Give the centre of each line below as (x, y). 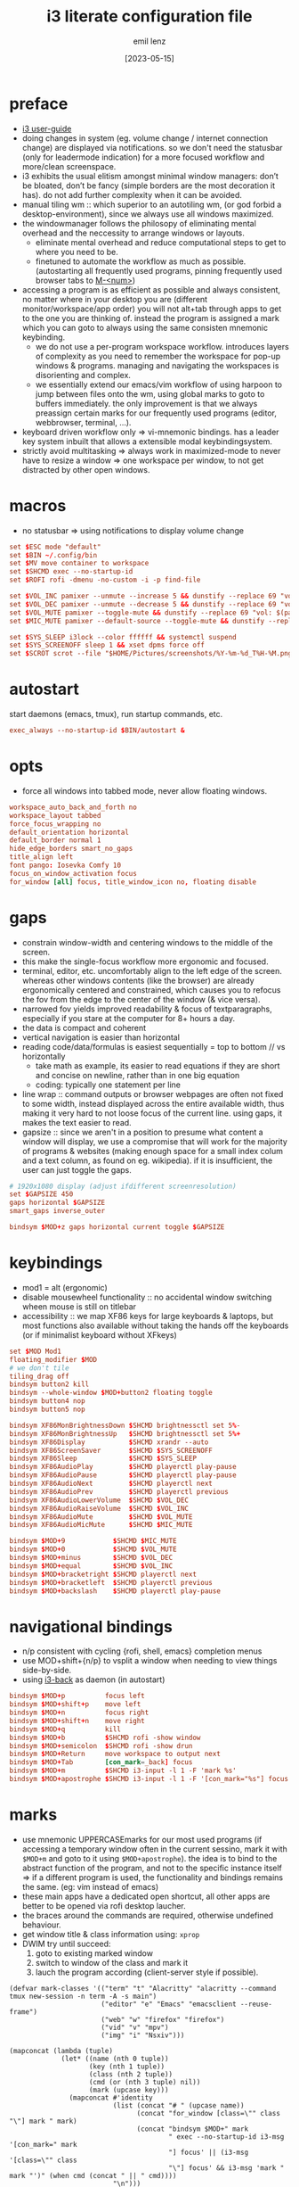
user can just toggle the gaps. (77, 1169)
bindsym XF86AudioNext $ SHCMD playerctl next (111, 1483)
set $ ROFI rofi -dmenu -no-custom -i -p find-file (105, 580)
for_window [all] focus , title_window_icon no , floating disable (133, 882)
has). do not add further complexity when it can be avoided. (132, 194)
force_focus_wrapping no (55, 824)
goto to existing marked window (94, 1953)
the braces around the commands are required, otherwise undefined (148, 1915)
